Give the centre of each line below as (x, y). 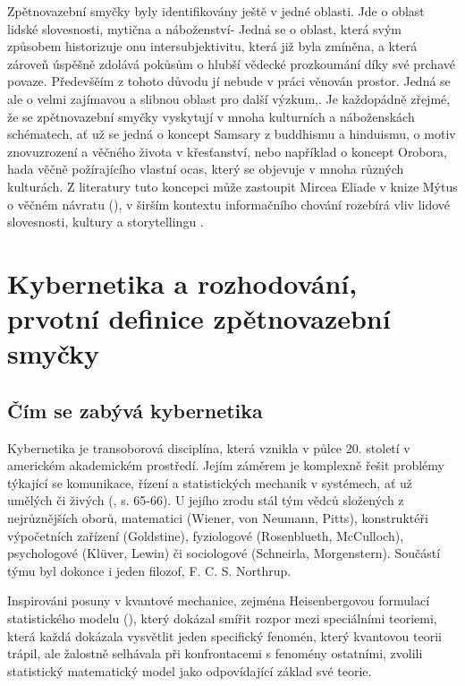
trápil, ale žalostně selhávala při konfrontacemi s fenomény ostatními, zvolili (215, 653)
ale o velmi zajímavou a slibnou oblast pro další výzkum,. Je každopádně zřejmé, (229, 98)
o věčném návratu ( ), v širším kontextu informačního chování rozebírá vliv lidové (229, 204)
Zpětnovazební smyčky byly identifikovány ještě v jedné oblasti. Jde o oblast (216, 11)
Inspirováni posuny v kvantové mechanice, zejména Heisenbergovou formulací (219, 600)
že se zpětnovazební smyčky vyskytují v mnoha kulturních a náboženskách (211, 116)
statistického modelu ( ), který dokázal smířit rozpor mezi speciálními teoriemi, (222, 618)
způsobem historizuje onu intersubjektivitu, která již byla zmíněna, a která (212, 46)
